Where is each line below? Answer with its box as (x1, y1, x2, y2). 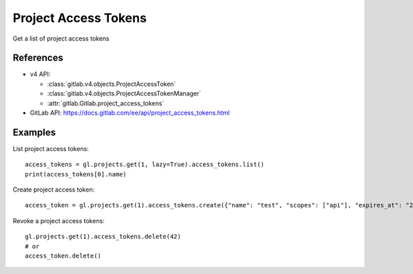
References (12, 52, 63, 64)
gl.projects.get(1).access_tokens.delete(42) (25, 233, 182, 240)
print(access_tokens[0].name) (25, 170, 127, 178)
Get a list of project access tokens (12, 34, 109, 43)
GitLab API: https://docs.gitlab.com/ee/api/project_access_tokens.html (30, 109, 230, 117)
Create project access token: (12, 185, 95, 194)
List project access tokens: (12, 144, 89, 152)
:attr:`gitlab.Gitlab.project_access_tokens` (47, 99, 165, 107)
